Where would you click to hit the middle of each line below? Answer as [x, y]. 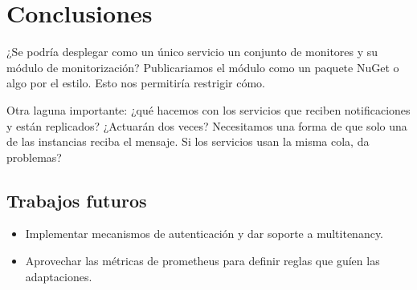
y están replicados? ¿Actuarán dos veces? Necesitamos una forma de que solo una [207, 125]
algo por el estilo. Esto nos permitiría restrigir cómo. [136, 83]
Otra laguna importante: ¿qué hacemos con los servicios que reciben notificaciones [208, 109]
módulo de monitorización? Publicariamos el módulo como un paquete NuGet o [203, 67]
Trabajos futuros [77, 200]
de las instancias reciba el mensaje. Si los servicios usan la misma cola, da [188, 141]
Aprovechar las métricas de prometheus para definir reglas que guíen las [202, 261]
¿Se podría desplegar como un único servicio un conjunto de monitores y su [192, 52]
